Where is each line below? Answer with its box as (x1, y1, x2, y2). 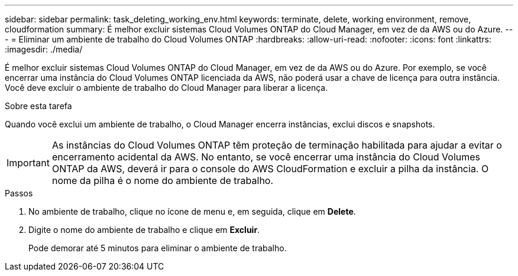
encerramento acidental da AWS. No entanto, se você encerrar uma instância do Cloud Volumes (51, 151, 481, 163)
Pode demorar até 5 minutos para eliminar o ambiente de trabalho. (28, 243, 287, 253)
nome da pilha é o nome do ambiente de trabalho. (51, 175, 274, 186)
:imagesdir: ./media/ (5, 44, 83, 54)
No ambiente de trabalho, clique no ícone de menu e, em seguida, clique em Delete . (28, 206, 356, 216)
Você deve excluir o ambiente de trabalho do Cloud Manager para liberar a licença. (5, 83, 328, 93)
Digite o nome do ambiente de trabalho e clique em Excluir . (28, 225, 260, 235)
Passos (5, 188, 33, 198)
